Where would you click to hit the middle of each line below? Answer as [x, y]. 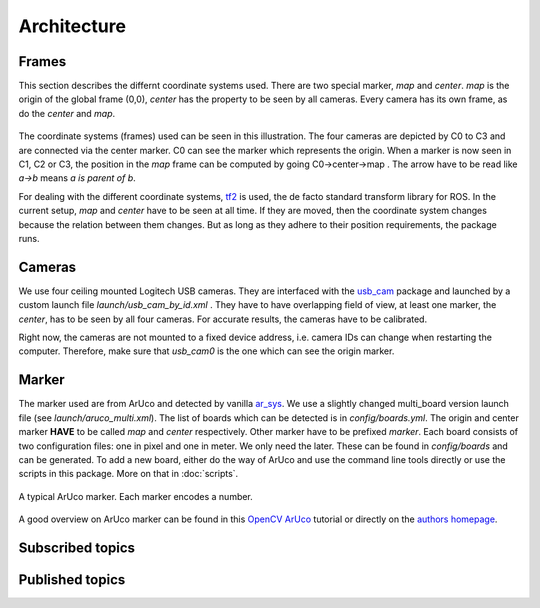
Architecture [72, 26]
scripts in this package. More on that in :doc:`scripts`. [128, 474]
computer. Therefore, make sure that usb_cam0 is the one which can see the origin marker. [206, 351]
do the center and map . [67, 113]
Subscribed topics [76, 547]
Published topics [72, 579]
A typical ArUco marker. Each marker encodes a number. [136, 496]
